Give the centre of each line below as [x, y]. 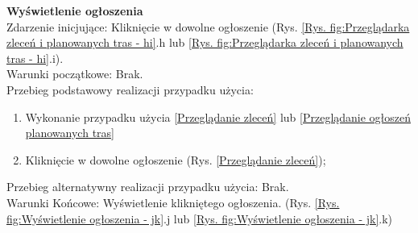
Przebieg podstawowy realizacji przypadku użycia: [130, 89]
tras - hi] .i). [35, 58]
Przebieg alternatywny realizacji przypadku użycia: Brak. [148, 187]
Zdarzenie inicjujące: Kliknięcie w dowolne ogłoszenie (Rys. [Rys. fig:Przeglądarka [208, 26]
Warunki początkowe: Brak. [75, 74]
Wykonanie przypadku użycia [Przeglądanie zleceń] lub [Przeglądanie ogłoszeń [218, 116]
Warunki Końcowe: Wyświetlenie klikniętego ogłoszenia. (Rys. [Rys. [173, 202]
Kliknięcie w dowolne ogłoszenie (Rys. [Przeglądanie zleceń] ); [176, 159]
